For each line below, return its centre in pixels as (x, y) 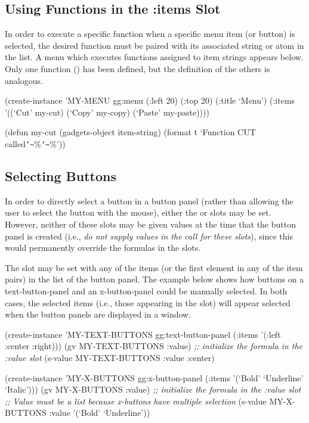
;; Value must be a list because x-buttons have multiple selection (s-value (136, 401)
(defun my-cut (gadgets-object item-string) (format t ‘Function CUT (130, 132)
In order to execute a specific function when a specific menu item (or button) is (150, 34)
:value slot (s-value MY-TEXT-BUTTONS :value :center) (110, 357)
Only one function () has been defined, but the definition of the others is (137, 68)
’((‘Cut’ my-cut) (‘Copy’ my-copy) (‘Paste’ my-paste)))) (107, 112)
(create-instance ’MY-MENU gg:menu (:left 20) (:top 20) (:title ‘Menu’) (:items (150, 100)
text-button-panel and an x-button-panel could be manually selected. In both (146, 290)
